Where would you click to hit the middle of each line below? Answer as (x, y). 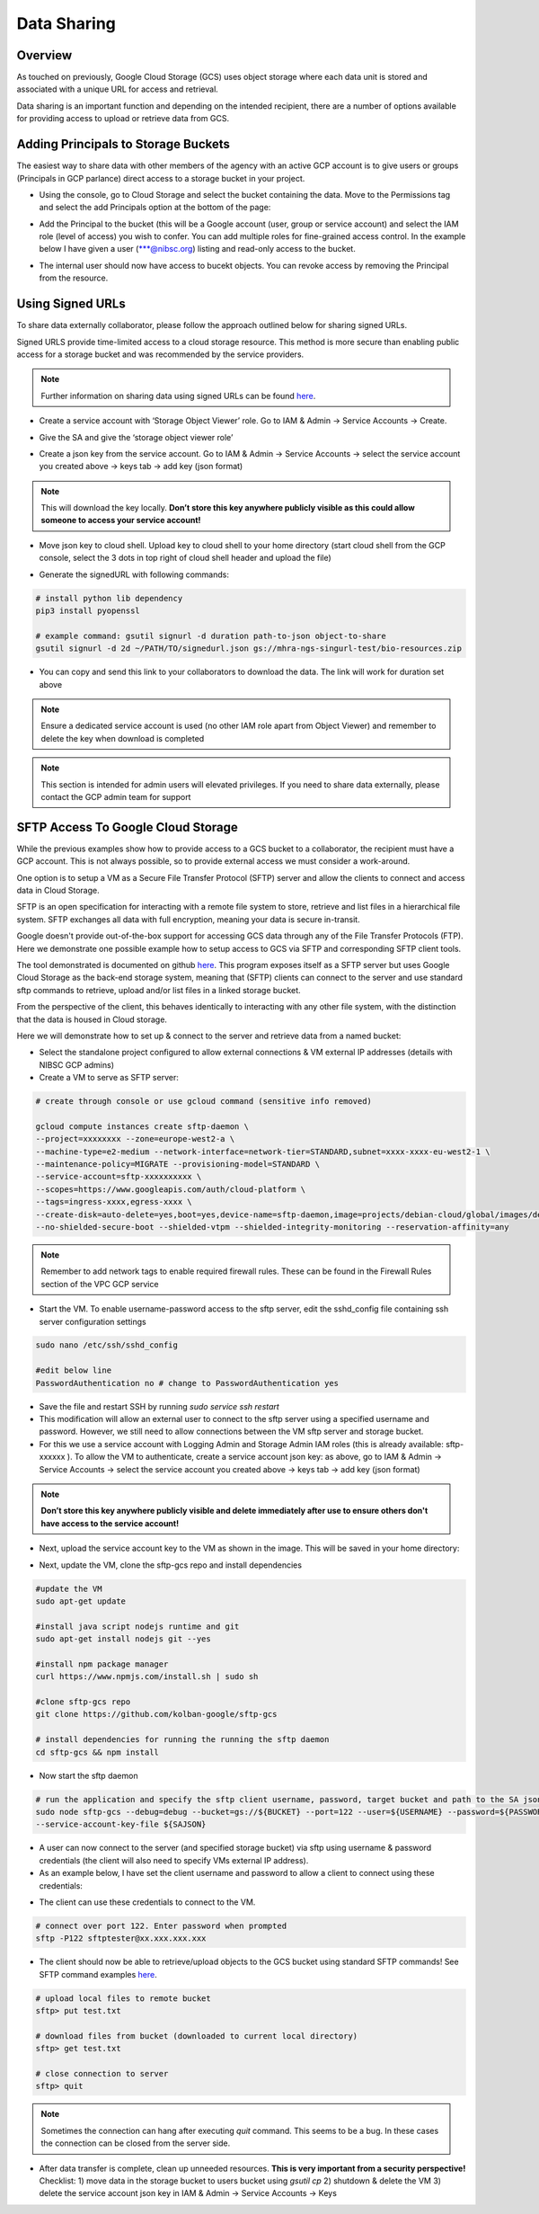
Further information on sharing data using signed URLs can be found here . (178, 396)
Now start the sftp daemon (88, 1775)
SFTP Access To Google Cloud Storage (127, 827)
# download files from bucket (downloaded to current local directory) (197, 2036)
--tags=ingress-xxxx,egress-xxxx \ (114, 1202)
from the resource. (74, 278)
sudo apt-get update (80, 1601)
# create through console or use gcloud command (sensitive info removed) (204, 1102)
